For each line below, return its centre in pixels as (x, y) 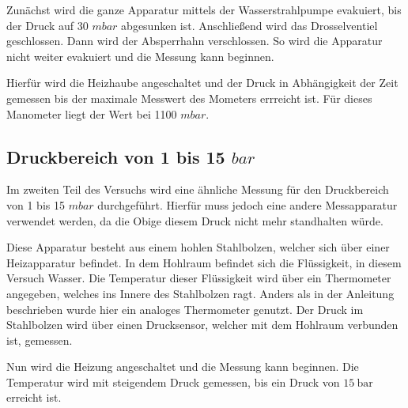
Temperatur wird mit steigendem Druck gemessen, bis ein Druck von (173, 382)
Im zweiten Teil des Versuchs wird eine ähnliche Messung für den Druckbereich (198, 189)
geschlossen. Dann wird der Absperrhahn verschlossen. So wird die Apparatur (195, 41)
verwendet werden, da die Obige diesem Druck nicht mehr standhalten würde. (195, 220)
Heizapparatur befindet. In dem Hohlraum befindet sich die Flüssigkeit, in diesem (204, 262)
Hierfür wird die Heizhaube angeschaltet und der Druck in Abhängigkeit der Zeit (202, 83)
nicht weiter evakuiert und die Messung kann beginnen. (140, 56)
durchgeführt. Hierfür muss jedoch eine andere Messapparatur (247, 204)
